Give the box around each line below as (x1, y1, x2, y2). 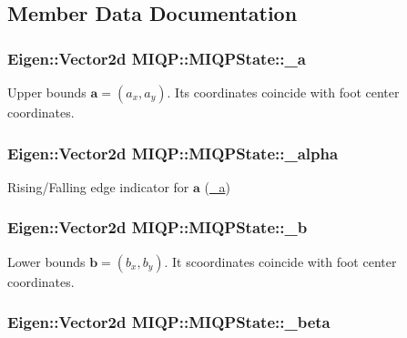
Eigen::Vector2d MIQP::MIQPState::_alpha (7, 141, 339, 164)
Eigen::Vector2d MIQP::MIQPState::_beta (7, 311, 331, 333)
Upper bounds (7, 83, 86, 101)
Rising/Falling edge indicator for (7, 177, 189, 196)
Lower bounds (7, 251, 86, 271)
